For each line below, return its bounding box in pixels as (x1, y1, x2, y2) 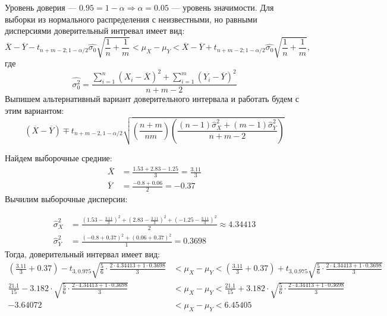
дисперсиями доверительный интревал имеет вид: (5, 24, 185, 37)
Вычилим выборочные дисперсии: (5, 193, 128, 205)
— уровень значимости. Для (171, 1, 274, 13)
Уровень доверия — (5, 1, 77, 13)
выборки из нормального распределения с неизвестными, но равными (5, 12, 257, 25)
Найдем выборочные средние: (5, 152, 112, 164)
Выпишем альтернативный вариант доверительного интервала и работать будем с (5, 92, 299, 105)
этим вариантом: (5, 104, 64, 117)
